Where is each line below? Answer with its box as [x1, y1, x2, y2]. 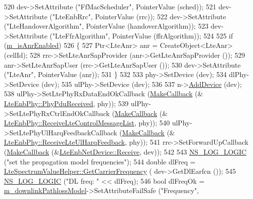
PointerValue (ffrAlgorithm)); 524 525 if [112, 30, 233, 40]
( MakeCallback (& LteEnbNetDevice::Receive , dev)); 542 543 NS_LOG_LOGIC [4, 146, 247, 157]
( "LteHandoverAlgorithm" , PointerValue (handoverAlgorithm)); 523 [4, 21, 209, 31]
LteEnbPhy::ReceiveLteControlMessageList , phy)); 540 [4, 118, 170, 128]
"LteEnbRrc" [52, 11, 91, 21]
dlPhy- [229, 69, 249, 80]
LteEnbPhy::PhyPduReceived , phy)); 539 [4, 98, 129, 108]
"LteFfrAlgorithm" [52, 30, 108, 40]
